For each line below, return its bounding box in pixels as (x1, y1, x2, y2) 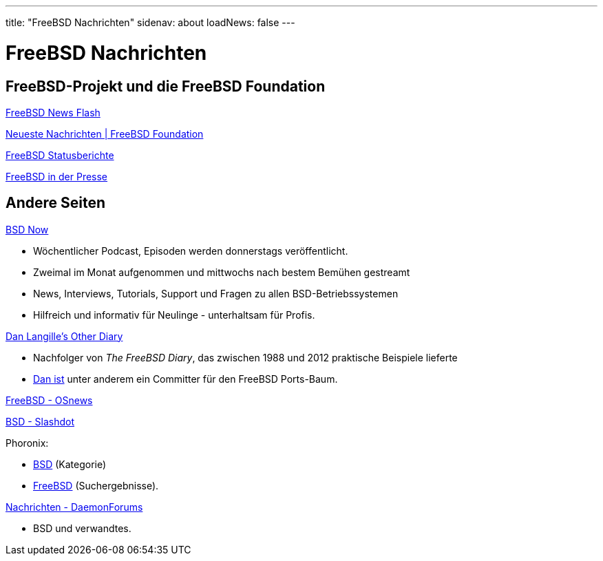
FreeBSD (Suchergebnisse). (33, 479, 159, 491)
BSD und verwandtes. (33, 522, 131, 534)
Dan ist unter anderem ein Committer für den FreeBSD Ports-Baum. (33, 372, 338, 385)
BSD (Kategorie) (33, 458, 107, 470)
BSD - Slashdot (6, 415, 75, 427)
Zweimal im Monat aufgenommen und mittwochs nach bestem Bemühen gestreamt (33, 266, 410, 278)
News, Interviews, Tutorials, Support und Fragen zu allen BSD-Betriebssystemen (33, 287, 399, 299)
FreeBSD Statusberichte (6, 149, 114, 161)
